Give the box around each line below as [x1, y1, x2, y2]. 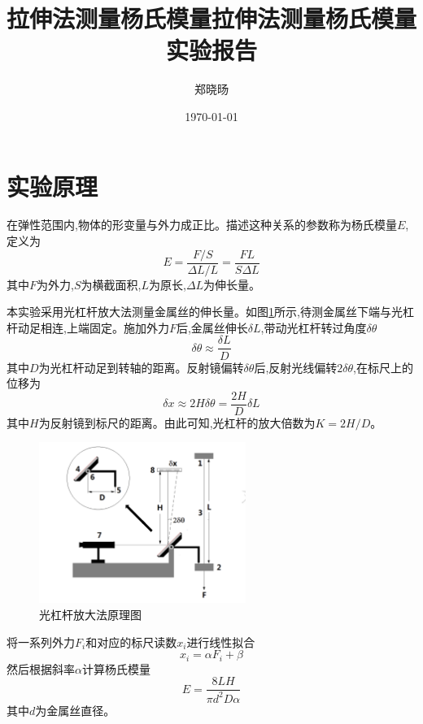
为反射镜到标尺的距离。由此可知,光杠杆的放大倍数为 [38, 414, 316, 431]
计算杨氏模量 [81, 660, 150, 677]
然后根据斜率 [7, 660, 75, 677]
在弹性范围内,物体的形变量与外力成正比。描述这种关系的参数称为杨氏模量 [7, 216, 397, 233]
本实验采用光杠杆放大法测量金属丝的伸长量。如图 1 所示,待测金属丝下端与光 [7, 303, 403, 320]
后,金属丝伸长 [176, 319, 248, 336]
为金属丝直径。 [35, 701, 116, 718]
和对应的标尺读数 [85, 633, 177, 650]
